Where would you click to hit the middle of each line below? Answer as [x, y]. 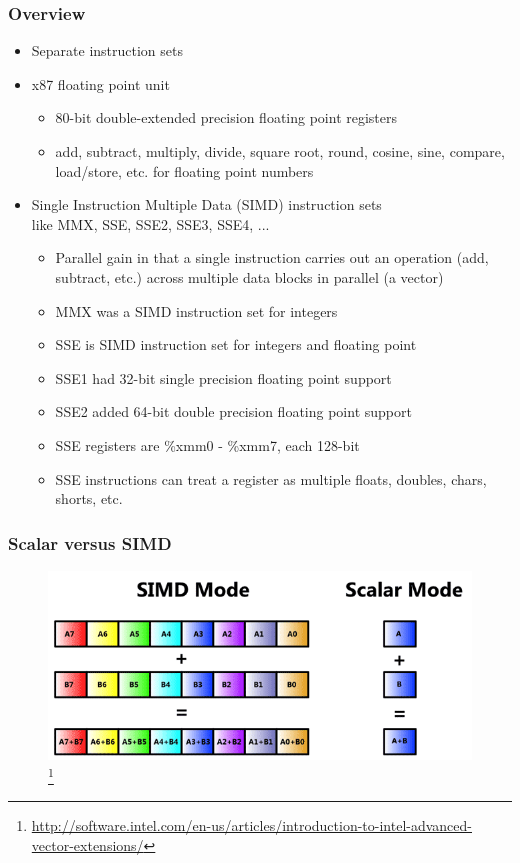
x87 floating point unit [100, 83]
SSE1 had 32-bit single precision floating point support [223, 377]
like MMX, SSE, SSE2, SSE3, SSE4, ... [150, 223]
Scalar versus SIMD [90, 542]
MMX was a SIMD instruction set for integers [196, 310]
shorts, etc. [89, 498]
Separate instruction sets [107, 50]
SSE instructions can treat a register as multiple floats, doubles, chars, [271, 478]
